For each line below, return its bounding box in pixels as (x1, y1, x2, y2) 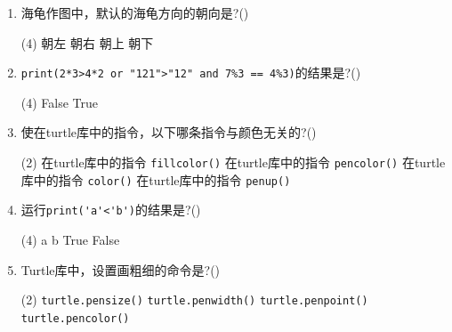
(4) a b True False (20, 231, 120, 248)
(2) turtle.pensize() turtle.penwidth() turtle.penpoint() (20, 290, 368, 309)
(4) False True (20, 93, 99, 111)
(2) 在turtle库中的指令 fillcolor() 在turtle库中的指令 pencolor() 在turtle (20, 153, 446, 172)
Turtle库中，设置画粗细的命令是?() (20, 260, 221, 279)
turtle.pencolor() (20, 312, 130, 325)
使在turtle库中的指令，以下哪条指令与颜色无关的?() (20, 123, 317, 142)
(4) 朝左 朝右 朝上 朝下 (20, 33, 154, 52)
